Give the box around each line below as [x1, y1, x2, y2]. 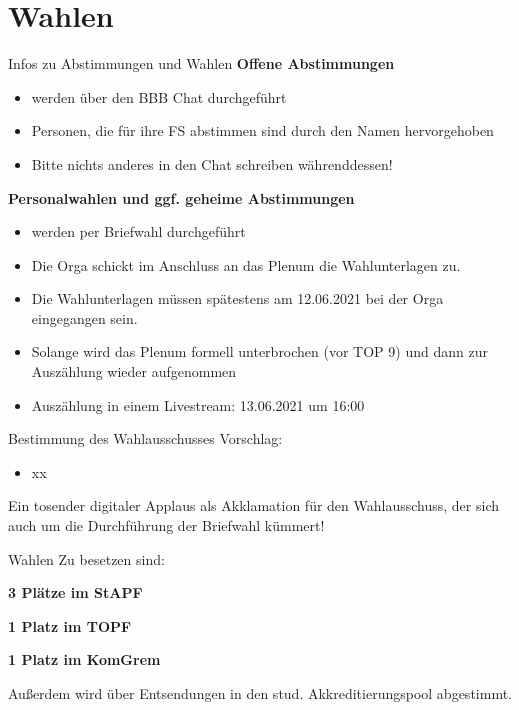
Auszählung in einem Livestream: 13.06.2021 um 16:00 [31, 394, 365, 415]
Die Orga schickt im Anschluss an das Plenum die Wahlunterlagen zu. [31, 254, 461, 275]
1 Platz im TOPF [8, 615, 132, 636]
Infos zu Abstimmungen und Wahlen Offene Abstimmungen [8, 53, 395, 74]
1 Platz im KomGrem [8, 649, 161, 670]
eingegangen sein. [31, 307, 138, 328]
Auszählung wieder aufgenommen [31, 361, 237, 382]
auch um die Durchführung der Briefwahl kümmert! [8, 515, 325, 536]
